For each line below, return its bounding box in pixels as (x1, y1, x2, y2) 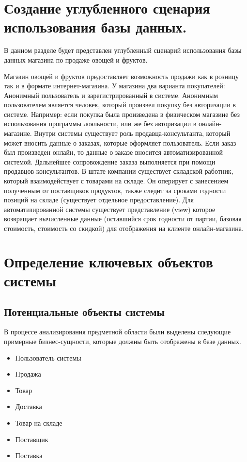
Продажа (15, 369, 41, 379)
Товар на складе (15, 417, 62, 428)
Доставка (15, 401, 42, 412)
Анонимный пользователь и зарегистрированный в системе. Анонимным (4, 90, 218, 100)
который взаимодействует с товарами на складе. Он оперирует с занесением (4, 176, 229, 186)
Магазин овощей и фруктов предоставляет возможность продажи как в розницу (4, 71, 239, 81)
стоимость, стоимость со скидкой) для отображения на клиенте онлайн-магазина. (4, 223, 244, 233)
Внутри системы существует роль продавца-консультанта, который (34, 128, 231, 138)
